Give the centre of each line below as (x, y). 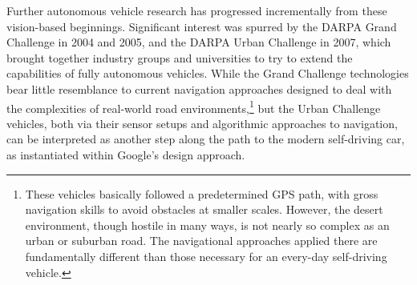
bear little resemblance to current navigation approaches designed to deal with (199, 88)
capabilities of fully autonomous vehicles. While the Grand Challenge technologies (208, 73)
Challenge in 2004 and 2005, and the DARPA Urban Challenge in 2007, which (199, 42)
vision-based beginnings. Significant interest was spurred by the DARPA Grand (202, 26)
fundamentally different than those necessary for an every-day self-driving (206, 256)
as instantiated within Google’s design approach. (126, 155)
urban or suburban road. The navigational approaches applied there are (201, 241)
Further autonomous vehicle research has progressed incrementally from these (197, 10)
